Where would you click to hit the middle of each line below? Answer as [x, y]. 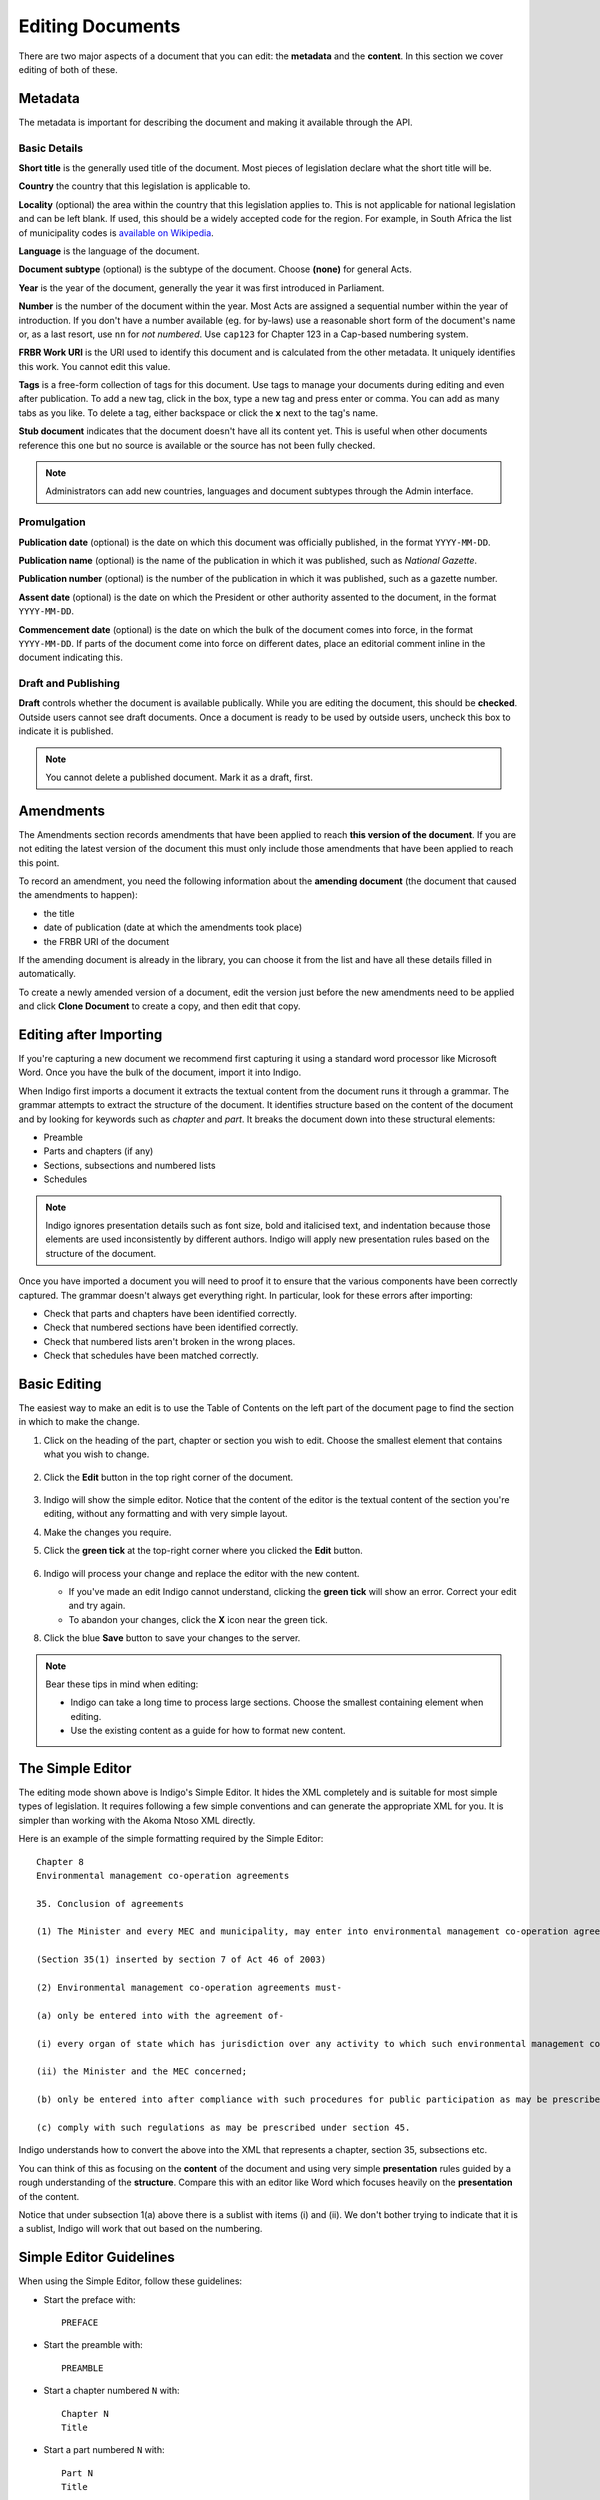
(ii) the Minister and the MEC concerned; [142, 2071]
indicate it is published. [66, 731]
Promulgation [52, 522]
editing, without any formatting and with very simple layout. [166, 1514]
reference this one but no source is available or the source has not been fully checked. [197, 445]
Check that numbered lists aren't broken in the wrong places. [169, 1341]
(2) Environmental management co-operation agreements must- [189, 1988]
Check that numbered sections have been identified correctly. [171, 1327]
